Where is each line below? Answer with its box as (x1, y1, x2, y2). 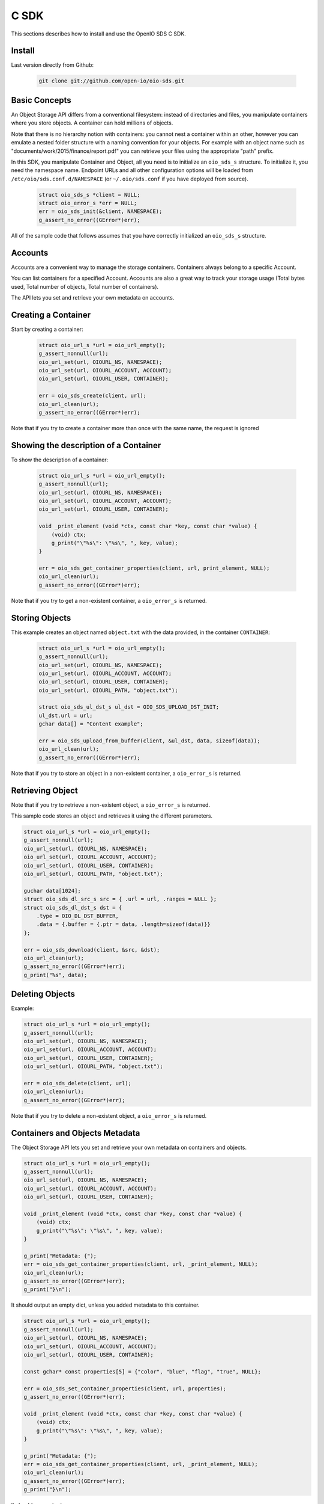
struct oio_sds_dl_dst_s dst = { (23, 904, 122, 911)
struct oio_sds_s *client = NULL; (38, 191, 140, 198)
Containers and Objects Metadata (11, 1128, 140, 1138)
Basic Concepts (11, 95, 71, 105)
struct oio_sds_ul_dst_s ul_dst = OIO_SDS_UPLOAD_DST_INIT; (38, 704, 220, 710)
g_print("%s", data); (23, 972, 88, 978)
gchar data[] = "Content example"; (38, 721, 143, 727)
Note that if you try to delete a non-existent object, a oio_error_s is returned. (11, 1112, 207, 1119)
